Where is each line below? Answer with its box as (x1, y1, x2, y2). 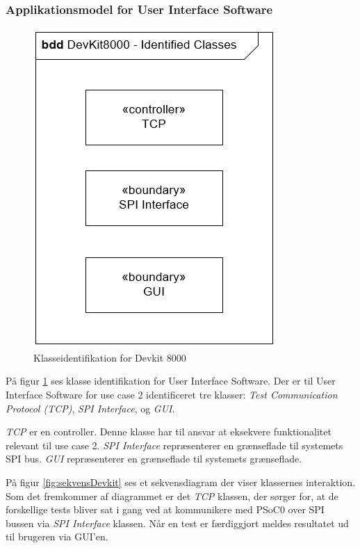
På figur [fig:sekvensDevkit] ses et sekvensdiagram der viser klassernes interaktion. (6, 474, 356, 489)
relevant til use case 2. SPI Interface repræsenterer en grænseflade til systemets (6, 437, 343, 452)
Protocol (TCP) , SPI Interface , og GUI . (6, 401, 175, 415)
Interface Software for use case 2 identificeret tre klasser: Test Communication (6, 387, 338, 401)
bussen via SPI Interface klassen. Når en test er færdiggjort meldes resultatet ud (6, 515, 349, 530)
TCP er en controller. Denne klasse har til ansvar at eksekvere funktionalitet (6, 424, 332, 439)
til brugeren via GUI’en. (6, 529, 108, 544)
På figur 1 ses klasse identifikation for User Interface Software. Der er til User (6, 373, 336, 388)
